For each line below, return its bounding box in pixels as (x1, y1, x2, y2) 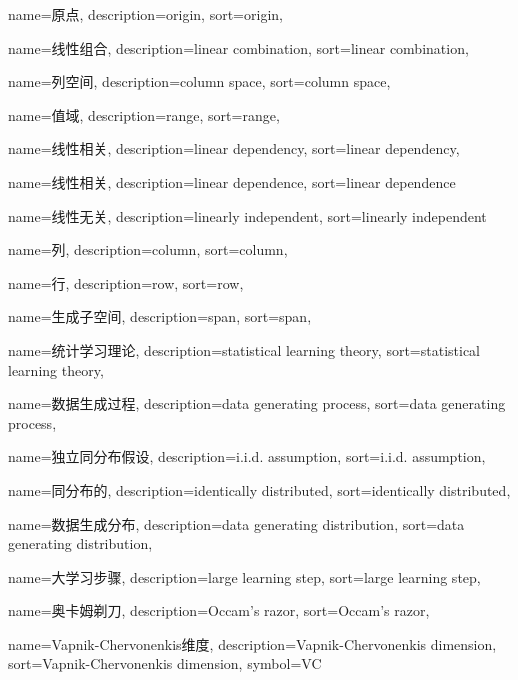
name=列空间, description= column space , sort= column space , (8, 71, 391, 92)
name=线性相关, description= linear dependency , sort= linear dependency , (8, 138, 460, 159)
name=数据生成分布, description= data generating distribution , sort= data (8, 513, 465, 534)
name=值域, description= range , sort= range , (8, 104, 280, 125)
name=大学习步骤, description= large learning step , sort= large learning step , (8, 566, 481, 587)
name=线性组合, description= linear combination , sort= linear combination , (8, 37, 469, 58)
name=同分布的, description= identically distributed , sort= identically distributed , (8, 479, 511, 500)
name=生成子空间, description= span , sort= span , (8, 306, 312, 327)
